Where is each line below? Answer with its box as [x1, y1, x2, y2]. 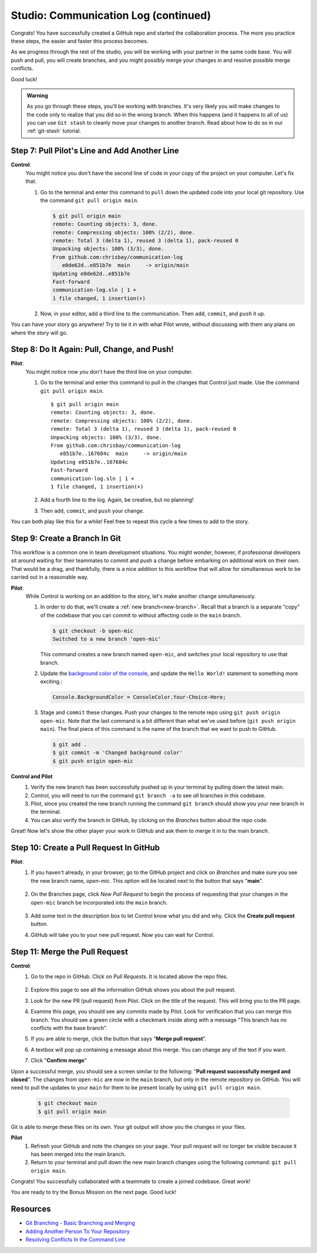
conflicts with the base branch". [31, 1025, 108, 1032]
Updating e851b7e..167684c [50, 458, 129, 465]
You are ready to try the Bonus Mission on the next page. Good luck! [11, 1189, 177, 1196]
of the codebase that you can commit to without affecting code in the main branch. [40, 611, 242, 619]
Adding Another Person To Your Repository [25, 1228, 130, 1235]
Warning [26, 92, 48, 99]
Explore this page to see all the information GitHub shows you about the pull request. [31, 986, 236, 993]
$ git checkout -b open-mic [52, 627, 133, 634]
